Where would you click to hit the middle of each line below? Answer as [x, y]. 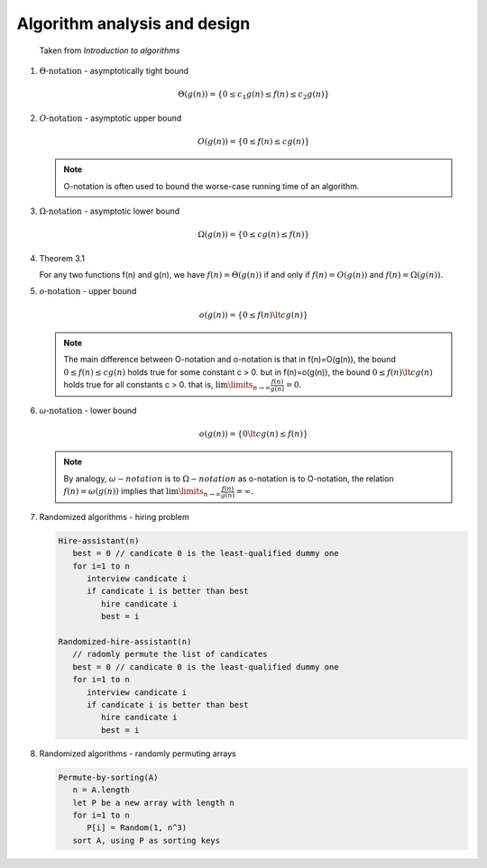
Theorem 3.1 [62, 258]
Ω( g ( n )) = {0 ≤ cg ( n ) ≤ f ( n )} [254, 235]
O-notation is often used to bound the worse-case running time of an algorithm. [211, 186]
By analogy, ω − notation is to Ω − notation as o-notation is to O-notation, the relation [229, 479]
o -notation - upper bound [88, 291]
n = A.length [101, 790]
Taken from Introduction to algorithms [110, 50]
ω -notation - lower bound [88, 410]
